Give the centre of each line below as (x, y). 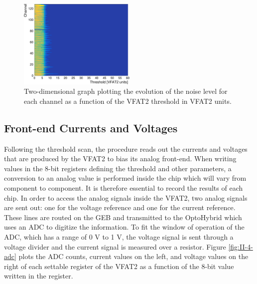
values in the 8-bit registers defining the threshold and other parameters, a (118, 168)
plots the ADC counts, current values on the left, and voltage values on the (133, 256)
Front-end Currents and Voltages (91, 128)
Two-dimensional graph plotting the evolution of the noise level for (126, 91)
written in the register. (39, 276)
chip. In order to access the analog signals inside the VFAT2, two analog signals (126, 197)
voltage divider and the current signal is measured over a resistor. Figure (115, 246)
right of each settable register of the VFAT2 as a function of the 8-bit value (119, 266)
